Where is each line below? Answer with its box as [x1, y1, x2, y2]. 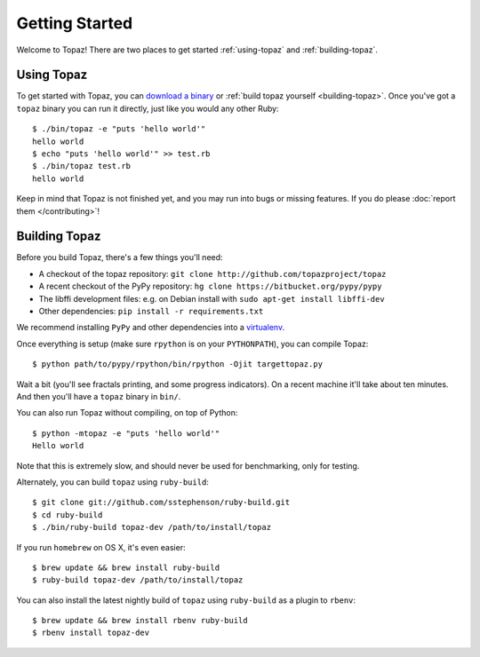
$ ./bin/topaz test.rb [32, 161, 132, 171]
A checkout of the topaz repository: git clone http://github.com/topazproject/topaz [38, 268, 387, 279]
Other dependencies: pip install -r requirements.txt [38, 306, 264, 317]
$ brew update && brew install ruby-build [32, 562, 220, 573]
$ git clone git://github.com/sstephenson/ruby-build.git [32, 497, 291, 508]
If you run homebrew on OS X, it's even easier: [16, 542, 186, 552]
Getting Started [16, 13, 133, 33]
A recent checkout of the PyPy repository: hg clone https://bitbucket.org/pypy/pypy [38, 281, 382, 292]
